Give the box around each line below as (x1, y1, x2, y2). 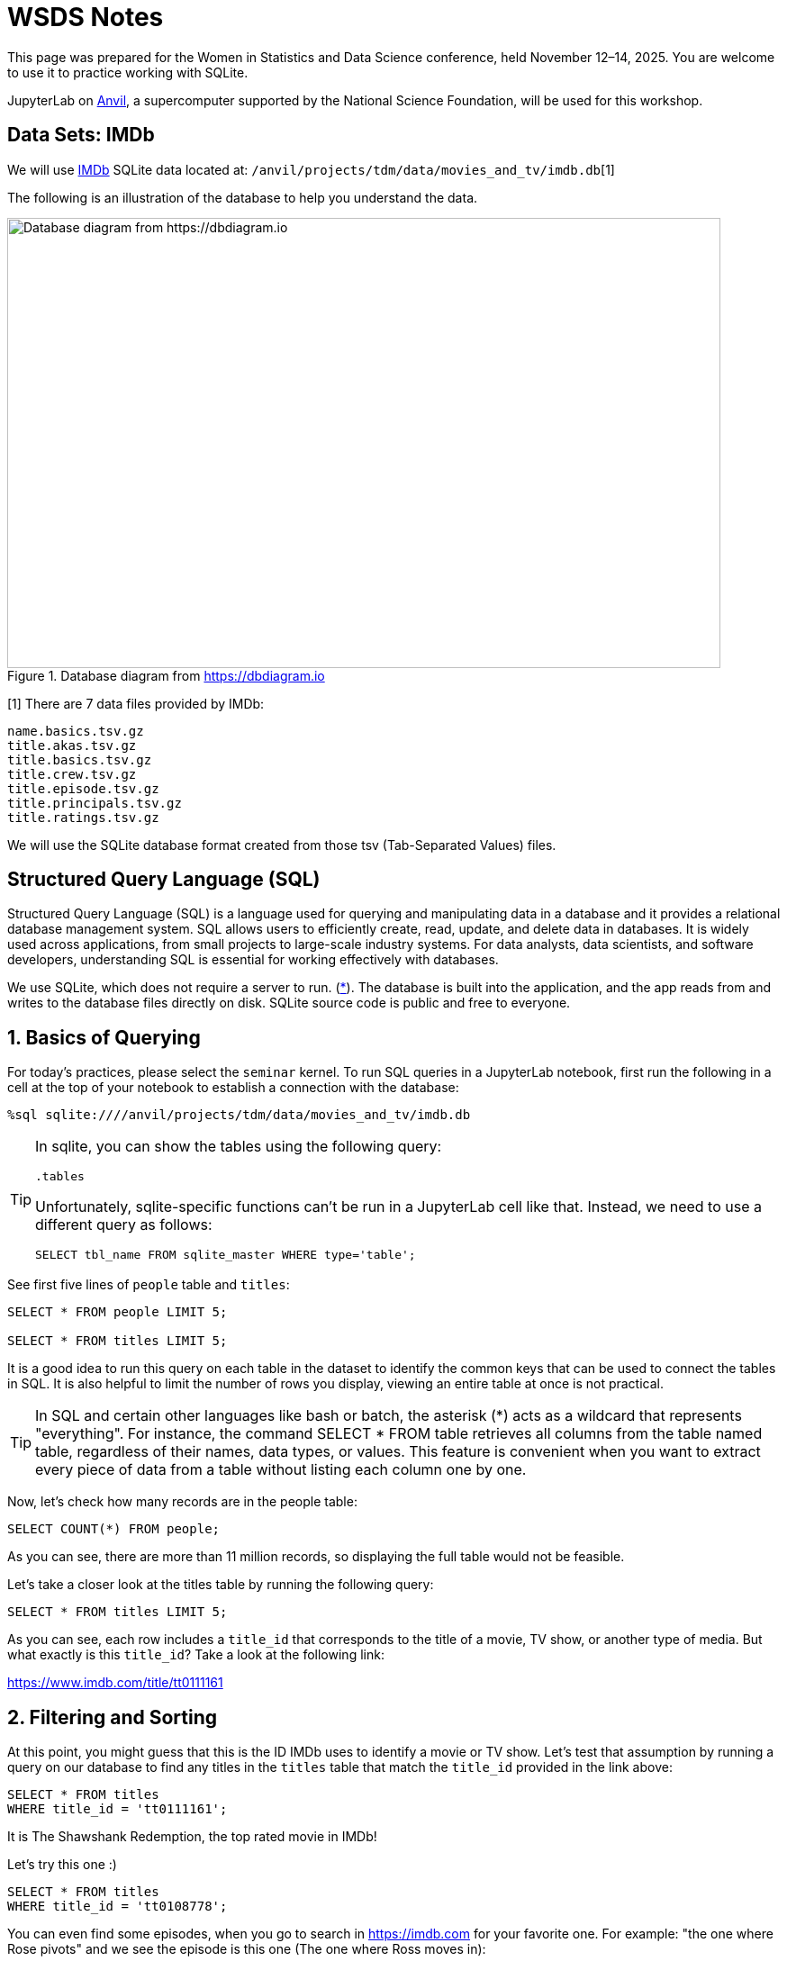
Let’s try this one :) (7, 1857, 117, 1873)
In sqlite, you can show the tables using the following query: (35, 1137, 442, 1156)
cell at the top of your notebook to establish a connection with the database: (7, 1080, 459, 1096)
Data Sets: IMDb (7, 123, 155, 147)
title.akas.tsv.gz (7, 737, 137, 753)
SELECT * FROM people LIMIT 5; (7, 1305, 228, 1320)
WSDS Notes (7, 2, 164, 32)
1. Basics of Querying (7, 1026, 201, 1049)
